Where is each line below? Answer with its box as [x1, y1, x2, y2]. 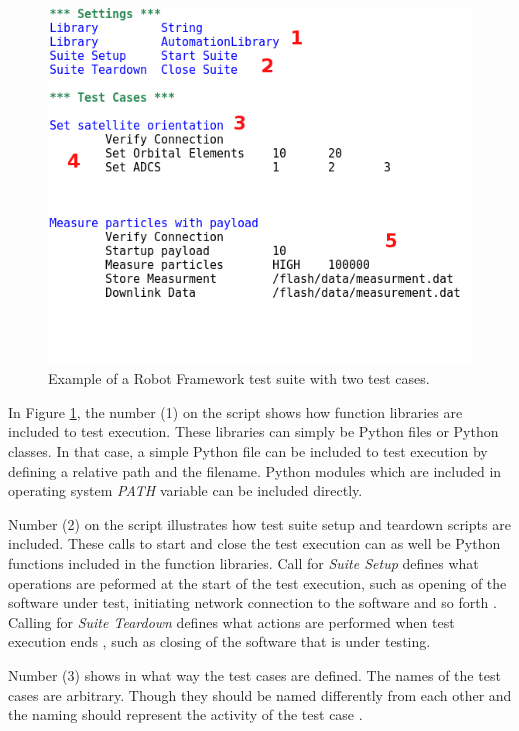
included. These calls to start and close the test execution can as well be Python [8, 533, 501, 554]
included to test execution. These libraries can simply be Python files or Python [8, 421, 499, 442]
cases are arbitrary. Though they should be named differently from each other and [8, 684, 512, 705]
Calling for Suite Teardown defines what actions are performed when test [8, 611, 455, 632]
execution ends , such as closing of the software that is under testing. [8, 631, 431, 652]
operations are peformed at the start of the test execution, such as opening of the [8, 572, 507, 593]
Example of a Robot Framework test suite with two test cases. [48, 368, 430, 389]
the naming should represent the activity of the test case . [8, 704, 363, 725]
